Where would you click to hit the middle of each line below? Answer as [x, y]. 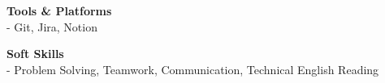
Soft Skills [35, 54]
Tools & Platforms [59, 10]
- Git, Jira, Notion [52, 26]
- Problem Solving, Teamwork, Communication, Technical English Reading [193, 69]
